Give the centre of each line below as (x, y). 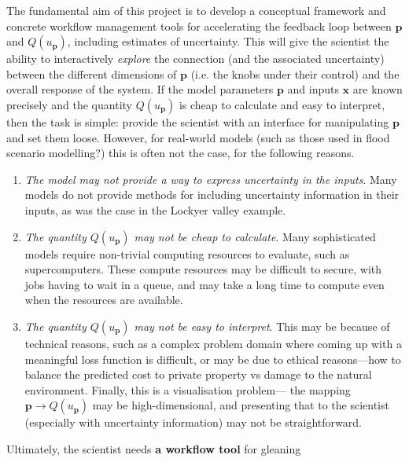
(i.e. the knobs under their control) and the (295, 73)
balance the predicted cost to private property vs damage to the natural (198, 374)
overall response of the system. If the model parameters (140, 89)
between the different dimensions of (92, 73)
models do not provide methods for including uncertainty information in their (212, 194)
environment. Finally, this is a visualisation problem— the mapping (188, 389)
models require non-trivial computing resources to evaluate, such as (187, 253)
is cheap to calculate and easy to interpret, (282, 104)
